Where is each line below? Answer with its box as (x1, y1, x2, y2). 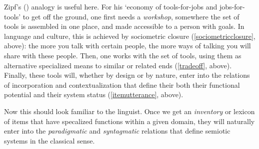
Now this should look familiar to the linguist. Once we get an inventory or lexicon (4, 106, 255, 116)
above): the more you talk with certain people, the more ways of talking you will (4, 40, 251, 51)
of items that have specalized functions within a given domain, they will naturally (4, 116, 255, 126)
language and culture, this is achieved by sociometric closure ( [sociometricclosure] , (4, 30, 255, 41)
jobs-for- (219, 1, 245, 11)
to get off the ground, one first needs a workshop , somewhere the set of (22, 11, 239, 21)
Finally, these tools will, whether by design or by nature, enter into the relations (4, 70, 250, 80)
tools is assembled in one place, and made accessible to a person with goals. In (4, 21, 244, 31)
